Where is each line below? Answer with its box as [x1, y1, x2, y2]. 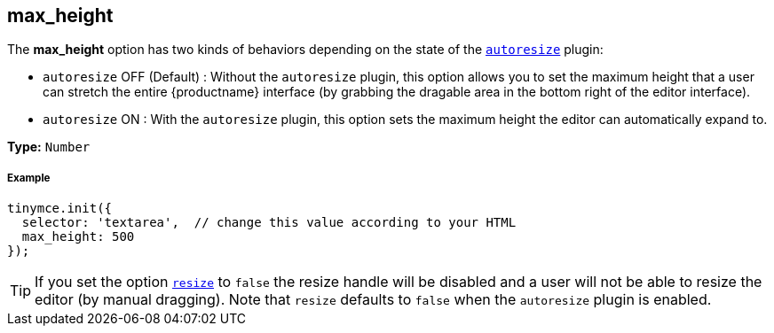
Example [7, 171, 51, 184]
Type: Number [7, 139, 91, 155]
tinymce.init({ [7, 201, 113, 216]
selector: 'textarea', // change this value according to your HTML [21, 215, 517, 230]
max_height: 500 [21, 229, 135, 244]
